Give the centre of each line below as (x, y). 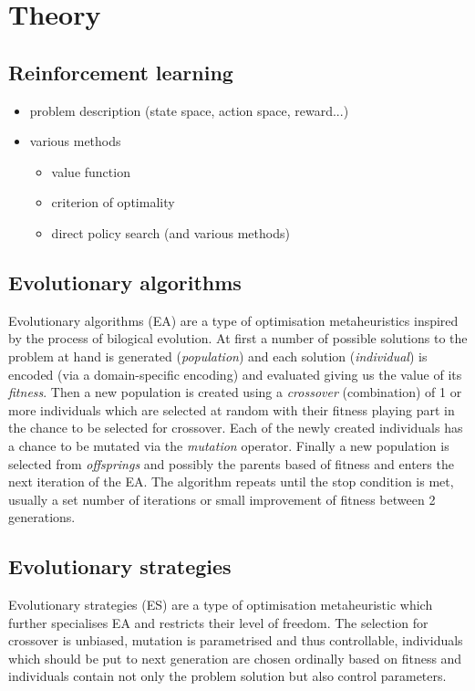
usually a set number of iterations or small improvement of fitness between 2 (222, 499)
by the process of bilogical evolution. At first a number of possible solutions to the (238, 338)
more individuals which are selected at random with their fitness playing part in (232, 409)
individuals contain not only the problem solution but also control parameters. (227, 676)
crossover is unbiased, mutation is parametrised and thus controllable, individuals (236, 640)
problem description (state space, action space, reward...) (189, 110)
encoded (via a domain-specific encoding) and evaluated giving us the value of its (235, 374)
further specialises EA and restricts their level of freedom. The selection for (218, 622)
